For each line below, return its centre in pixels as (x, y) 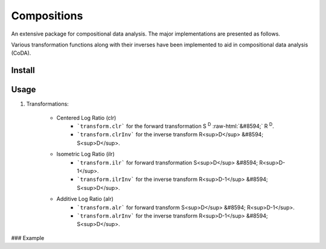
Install (23, 70)
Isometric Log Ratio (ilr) (85, 154)
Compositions (47, 16)
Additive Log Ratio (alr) (85, 199)
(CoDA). (21, 53)
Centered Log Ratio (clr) (86, 118)
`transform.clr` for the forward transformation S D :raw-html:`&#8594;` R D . (175, 125)
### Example (28, 238)
